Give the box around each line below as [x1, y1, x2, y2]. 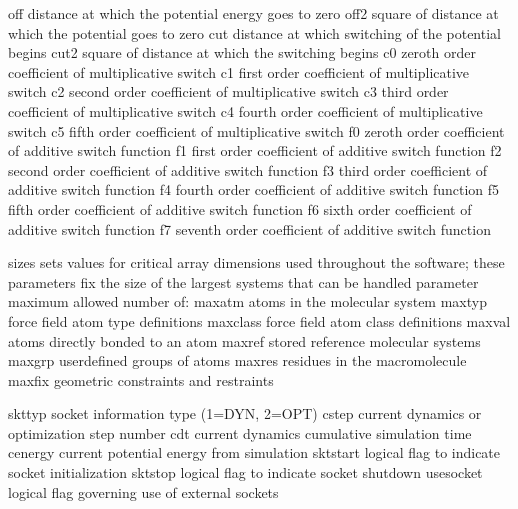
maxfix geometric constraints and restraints [8, 369, 274, 390]
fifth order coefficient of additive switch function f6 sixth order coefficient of [8, 198, 472, 219]
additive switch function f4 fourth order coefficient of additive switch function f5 [8, 179, 500, 200]
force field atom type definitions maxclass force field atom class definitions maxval [8, 310, 511, 331]
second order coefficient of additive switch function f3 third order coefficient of [8, 159, 488, 180]
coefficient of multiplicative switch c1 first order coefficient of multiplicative [8, 61, 470, 82]
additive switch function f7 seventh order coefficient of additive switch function [8, 218, 491, 239]
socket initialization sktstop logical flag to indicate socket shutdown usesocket [8, 462, 483, 483]
